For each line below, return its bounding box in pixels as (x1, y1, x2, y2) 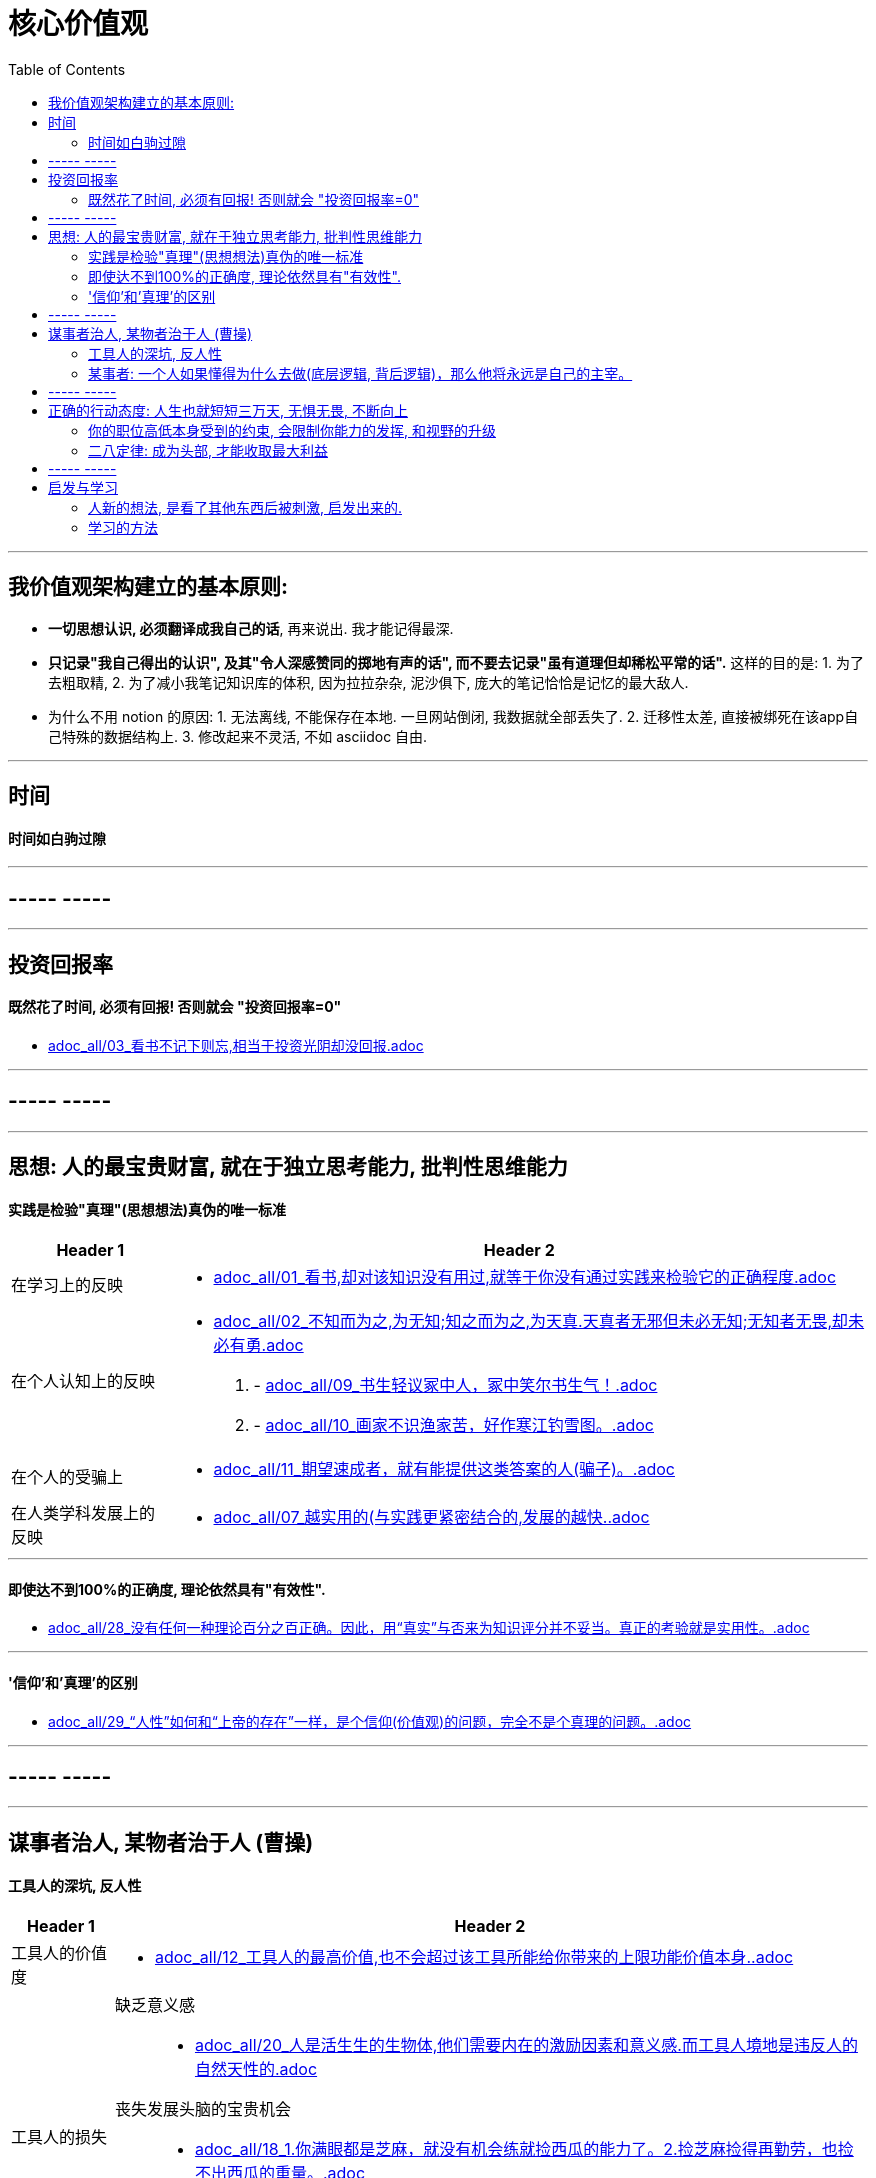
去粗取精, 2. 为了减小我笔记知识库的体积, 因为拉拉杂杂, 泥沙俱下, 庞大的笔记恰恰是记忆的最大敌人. (48, 673, 689, 691)
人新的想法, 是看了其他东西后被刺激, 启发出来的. (88, 498, 402, 516)
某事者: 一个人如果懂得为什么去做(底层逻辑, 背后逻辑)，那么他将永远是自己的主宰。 (88, 364, 633, 382)
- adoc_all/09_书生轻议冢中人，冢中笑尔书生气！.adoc (253, 1375, 658, 1396)
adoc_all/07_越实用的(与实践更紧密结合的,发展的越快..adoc (213, 1507, 650, 1528)
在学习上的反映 (11, 1275, 124, 1296)
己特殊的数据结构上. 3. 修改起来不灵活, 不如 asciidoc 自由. (48, 727, 428, 745)
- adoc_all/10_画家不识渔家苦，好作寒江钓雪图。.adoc (253, 1415, 654, 1436)
